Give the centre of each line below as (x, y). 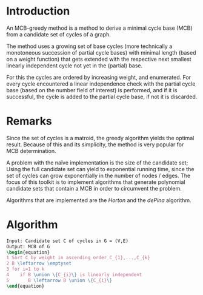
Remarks (29, 121)
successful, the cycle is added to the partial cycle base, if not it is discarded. (102, 97)
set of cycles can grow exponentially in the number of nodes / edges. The (98, 175)
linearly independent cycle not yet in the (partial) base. (75, 66)
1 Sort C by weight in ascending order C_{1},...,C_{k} (78, 258)
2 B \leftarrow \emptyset (39, 263)
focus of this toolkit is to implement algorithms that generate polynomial (96, 182)
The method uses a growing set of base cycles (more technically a (89, 46)
